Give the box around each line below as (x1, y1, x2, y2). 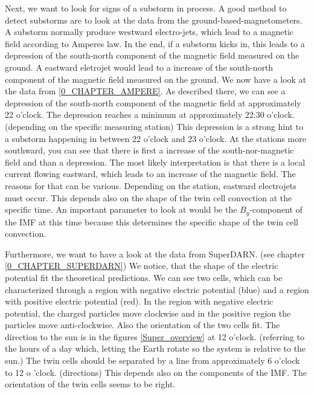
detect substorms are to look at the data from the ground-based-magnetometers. (5, 13, 303, 26)
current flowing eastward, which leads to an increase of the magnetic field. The (5, 167, 296, 180)
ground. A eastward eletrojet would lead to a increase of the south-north (5, 60, 274, 73)
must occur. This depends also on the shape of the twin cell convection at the (5, 191, 292, 204)
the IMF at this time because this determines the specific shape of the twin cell (5, 215, 298, 228)
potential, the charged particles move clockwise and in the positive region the (5, 306, 291, 319)
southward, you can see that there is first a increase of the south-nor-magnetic (5, 144, 294, 157)
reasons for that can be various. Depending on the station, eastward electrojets (5, 179, 296, 192)
